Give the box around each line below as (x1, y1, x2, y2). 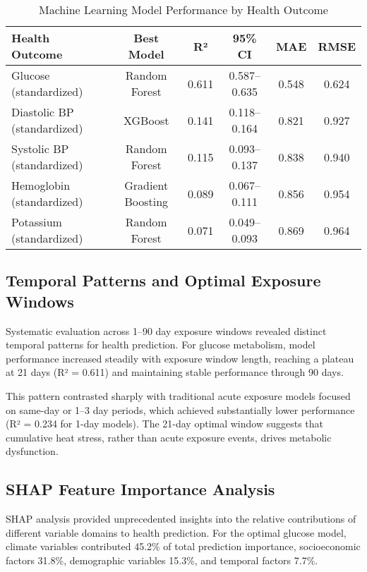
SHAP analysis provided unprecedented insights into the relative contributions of (6, 511, 356, 526)
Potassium (11, 214, 62, 230)
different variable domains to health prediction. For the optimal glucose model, (6, 525, 347, 540)
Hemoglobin (11, 177, 71, 193)
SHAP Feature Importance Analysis (6, 478, 275, 500)
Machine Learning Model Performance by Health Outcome (39, 1, 328, 18)
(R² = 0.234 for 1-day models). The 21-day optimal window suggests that (6, 416, 324, 431)
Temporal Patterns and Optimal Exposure (6, 269, 321, 291)
